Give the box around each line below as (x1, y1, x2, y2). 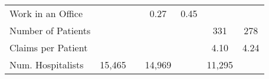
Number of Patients (9, 24, 91, 37)
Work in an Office (9, 6, 83, 20)
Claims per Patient (9, 41, 88, 54)
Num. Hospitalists (9, 58, 84, 71)
